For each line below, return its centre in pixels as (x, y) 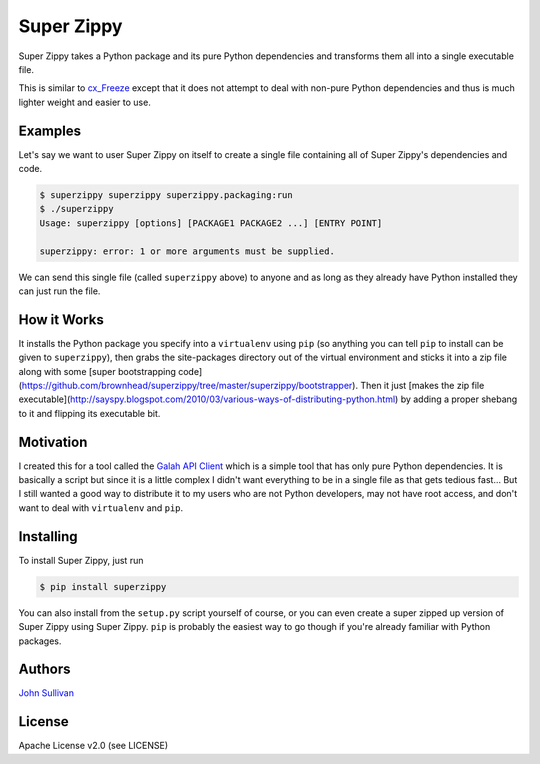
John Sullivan (46, 693)
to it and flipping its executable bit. (89, 413)
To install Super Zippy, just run (81, 560)
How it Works (61, 319)
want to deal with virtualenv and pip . (101, 507)
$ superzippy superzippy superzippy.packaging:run (166, 195)
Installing (48, 536)
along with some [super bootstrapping (97, 371)
